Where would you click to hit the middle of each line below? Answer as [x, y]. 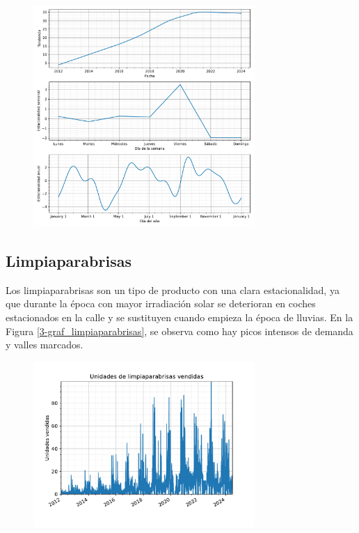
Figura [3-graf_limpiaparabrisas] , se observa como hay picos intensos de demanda [179, 331]
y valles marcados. [45, 345]
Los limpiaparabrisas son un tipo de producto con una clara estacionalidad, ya [173, 289]
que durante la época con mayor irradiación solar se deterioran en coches [161, 303]
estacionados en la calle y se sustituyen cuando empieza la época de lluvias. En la [179, 317]
